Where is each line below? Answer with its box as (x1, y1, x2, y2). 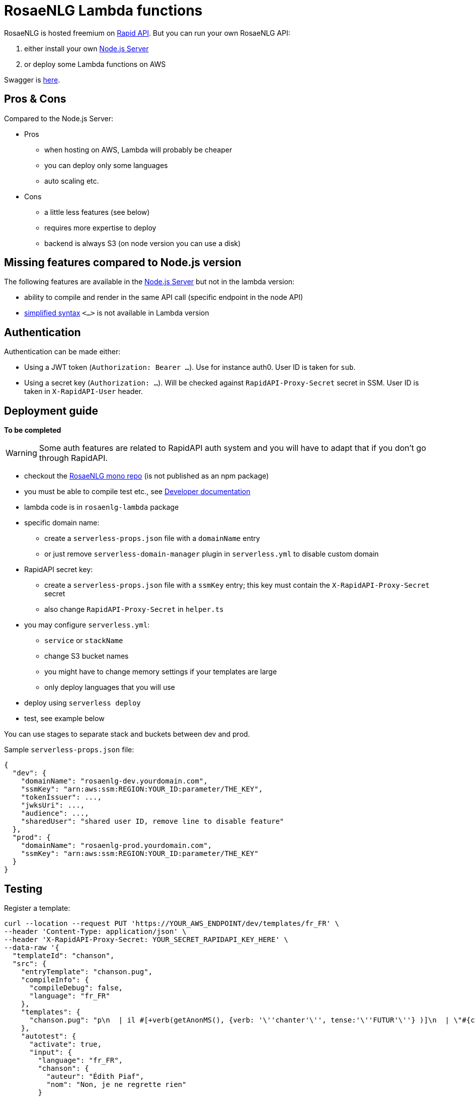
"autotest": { (21, 1032, 76, 1040)
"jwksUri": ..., (21, 801, 85, 810)
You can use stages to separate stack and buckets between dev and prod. (4, 730, 250, 739)
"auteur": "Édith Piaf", (46, 1072, 144, 1080)
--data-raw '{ (4, 943, 59, 952)
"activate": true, (29, 1040, 102, 1048)
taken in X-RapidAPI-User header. (24, 387, 143, 396)
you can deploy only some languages (44, 161, 168, 170)
